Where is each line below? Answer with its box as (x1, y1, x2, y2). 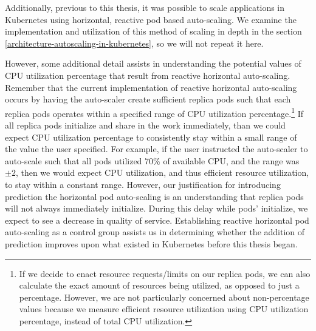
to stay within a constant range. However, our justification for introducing (5, 178, 281, 190)
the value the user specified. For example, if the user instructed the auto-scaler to (5, 142, 308, 155)
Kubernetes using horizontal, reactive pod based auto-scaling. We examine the (5, 13, 297, 25)
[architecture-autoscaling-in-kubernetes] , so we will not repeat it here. (5, 36, 264, 49)
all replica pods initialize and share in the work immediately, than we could (5, 119, 286, 131)
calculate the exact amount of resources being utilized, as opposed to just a (19, 279, 300, 292)
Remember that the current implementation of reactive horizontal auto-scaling (5, 81, 297, 93)
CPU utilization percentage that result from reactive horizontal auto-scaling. (5, 69, 290, 81)
